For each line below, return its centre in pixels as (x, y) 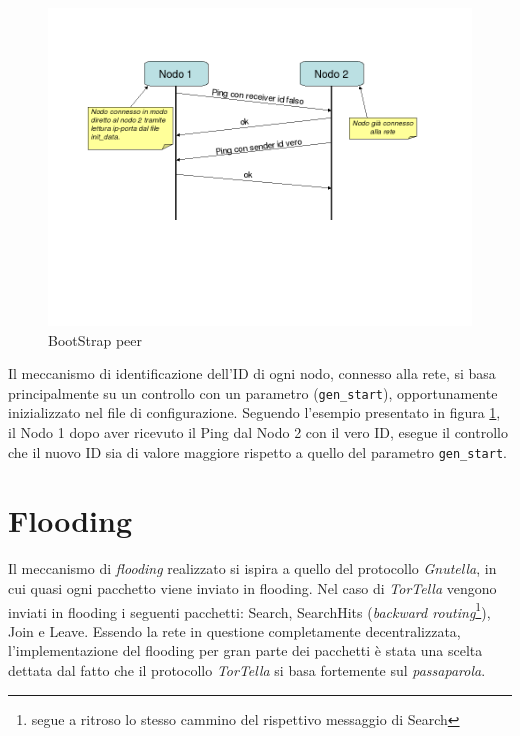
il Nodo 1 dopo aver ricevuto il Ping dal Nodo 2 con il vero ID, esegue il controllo (258, 432)
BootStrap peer (95, 339)
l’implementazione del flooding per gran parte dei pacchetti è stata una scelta (245, 650)
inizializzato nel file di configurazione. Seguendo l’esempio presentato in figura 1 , (254, 412)
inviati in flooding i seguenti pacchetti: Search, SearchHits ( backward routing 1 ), (249, 610)
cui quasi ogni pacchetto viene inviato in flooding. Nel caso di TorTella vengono (252, 588)
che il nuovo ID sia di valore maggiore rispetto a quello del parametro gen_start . (257, 451)
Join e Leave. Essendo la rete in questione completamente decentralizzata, (234, 630)
